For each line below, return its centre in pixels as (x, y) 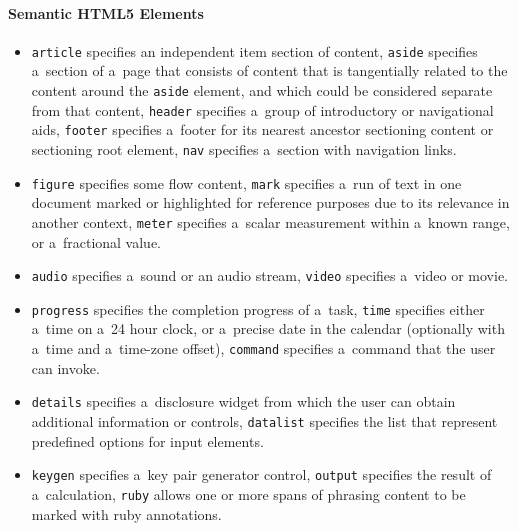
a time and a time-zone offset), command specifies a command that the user (263, 348)
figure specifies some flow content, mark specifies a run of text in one (246, 182)
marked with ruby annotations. (126, 513)
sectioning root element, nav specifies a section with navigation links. (244, 149)
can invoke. (65, 367)
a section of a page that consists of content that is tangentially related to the (269, 70)
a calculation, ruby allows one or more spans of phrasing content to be (248, 493)
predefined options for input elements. (147, 440)
